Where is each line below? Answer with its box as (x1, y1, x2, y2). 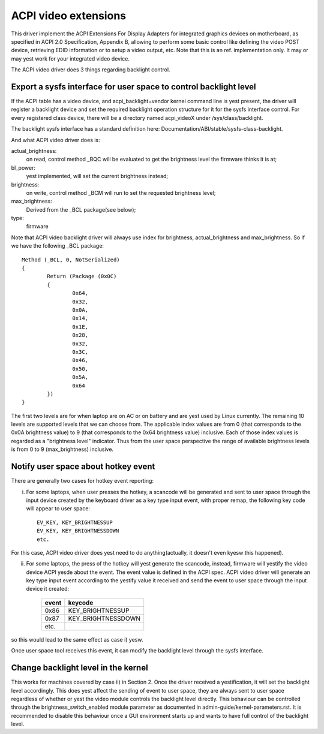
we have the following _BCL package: (11, 242, 104, 249)
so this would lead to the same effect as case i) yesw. (11, 636, 143, 643)
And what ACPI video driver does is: (11, 136, 100, 143)
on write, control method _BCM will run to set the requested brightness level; (26, 189, 216, 196)
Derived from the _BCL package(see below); (26, 206, 136, 213)
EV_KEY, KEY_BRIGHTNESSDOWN (37, 528, 119, 534)
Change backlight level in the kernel (11, 663, 148, 673)
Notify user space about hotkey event (11, 462, 155, 472)
